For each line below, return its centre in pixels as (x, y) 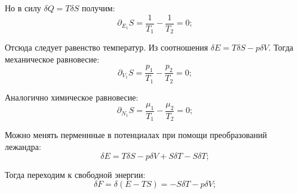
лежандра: (23, 147)
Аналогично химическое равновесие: (72, 97)
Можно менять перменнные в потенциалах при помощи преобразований (136, 135)
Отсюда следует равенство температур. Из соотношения (107, 47)
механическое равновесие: (52, 59)
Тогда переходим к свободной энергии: (75, 174)
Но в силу (23, 8)
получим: (99, 8)
